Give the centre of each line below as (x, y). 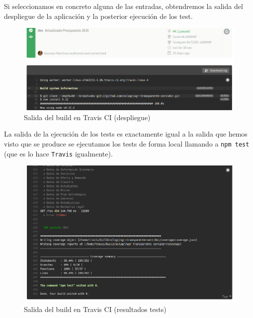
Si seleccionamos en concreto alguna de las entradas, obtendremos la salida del (124, 6)
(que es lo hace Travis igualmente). (58, 153)
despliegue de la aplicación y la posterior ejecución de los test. (98, 16)
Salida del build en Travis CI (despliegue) (87, 117)
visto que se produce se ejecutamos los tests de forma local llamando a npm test (127, 144)
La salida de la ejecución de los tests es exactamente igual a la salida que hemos (126, 134)
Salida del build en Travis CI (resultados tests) (95, 309)
